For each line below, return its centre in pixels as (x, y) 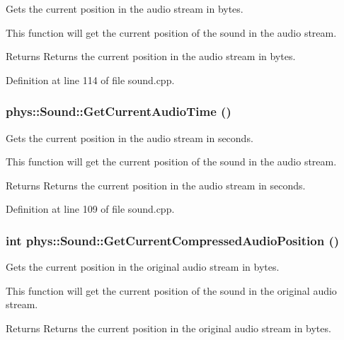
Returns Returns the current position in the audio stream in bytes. (151, 56)
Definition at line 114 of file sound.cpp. (90, 80)
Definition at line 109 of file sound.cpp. (90, 209)
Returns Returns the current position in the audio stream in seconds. (156, 185)
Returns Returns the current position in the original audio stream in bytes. (168, 328)
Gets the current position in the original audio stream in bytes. (143, 267)
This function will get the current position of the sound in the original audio (171, 290)
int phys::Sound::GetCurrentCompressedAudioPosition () (173, 240)
